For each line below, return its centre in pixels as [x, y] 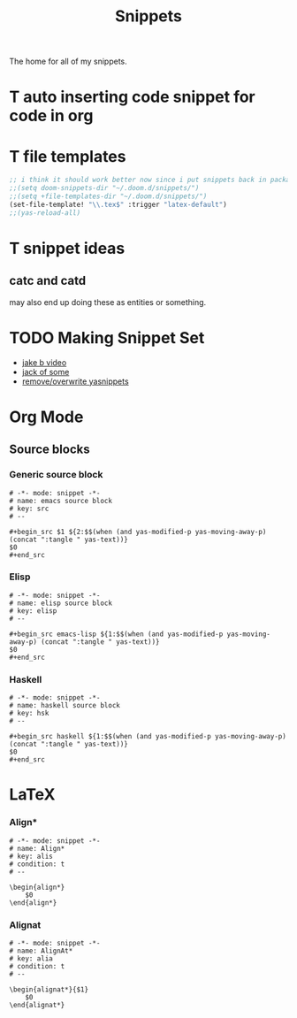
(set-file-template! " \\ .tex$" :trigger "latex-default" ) [118, 204]
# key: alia [31, 958]
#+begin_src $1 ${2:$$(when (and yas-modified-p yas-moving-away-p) [138, 532]
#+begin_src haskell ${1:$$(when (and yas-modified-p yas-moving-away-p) [148, 737]
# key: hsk [29, 714]
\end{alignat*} [37, 1005]
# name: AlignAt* [41, 951]
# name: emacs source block [61, 501]
